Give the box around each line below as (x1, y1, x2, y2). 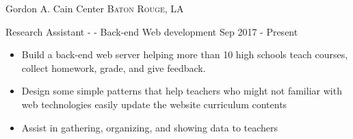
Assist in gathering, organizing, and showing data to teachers (21, 120, 278, 134)
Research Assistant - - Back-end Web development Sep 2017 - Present (5, 24, 298, 38)
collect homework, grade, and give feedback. (21, 60, 206, 75)
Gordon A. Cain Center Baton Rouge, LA (5, 1, 184, 15)
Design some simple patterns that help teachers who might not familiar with (21, 84, 342, 98)
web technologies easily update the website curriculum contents (21, 97, 287, 111)
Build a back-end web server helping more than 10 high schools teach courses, (21, 47, 348, 62)
